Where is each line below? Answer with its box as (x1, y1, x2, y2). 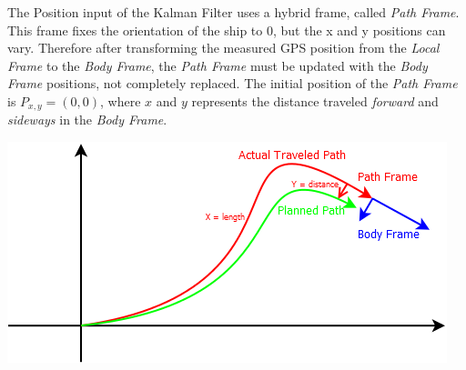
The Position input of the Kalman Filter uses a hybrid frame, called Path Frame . (7, 3, 460, 21)
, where (100, 91, 141, 110)
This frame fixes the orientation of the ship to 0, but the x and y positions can (7, 20, 446, 39)
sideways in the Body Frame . (7, 110, 167, 129)
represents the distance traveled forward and (191, 91, 439, 110)
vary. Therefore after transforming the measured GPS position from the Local (7, 38, 440, 57)
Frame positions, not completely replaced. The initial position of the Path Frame (7, 74, 458, 93)
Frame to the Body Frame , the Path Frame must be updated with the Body (7, 55, 428, 75)
